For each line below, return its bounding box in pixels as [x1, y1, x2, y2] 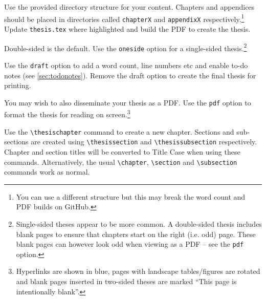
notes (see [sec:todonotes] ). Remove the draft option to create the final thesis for [4, 70, 256, 80]
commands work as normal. [4, 166, 90, 177]
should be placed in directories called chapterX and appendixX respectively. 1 [4, 12, 245, 24]
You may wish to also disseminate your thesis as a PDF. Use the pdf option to [4, 97, 251, 108]
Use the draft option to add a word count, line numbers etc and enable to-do [4, 59, 248, 70]
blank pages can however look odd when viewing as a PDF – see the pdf [16, 239, 244, 249]
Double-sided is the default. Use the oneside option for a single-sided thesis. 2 [4, 41, 247, 53]
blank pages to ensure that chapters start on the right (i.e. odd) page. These [16, 228, 256, 239]
